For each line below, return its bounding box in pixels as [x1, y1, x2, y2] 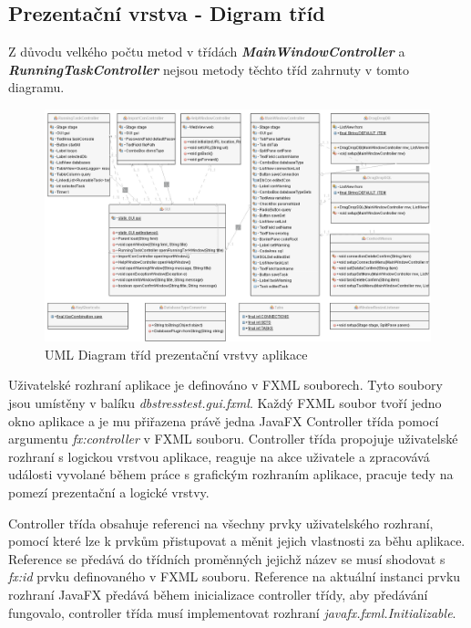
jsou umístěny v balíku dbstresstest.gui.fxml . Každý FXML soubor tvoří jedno [8, 393, 442, 412]
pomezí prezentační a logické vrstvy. [8, 482, 210, 501]
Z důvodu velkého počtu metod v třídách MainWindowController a [8, 42, 405, 61]
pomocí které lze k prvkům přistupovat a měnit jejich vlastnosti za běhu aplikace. [8, 531, 466, 550]
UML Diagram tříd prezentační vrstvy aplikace [45, 344, 308, 363]
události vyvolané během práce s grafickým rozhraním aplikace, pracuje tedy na [8, 465, 454, 484]
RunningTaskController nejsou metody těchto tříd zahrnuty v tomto [8, 59, 410, 78]
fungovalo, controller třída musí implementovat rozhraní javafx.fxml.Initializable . [8, 602, 456, 622]
